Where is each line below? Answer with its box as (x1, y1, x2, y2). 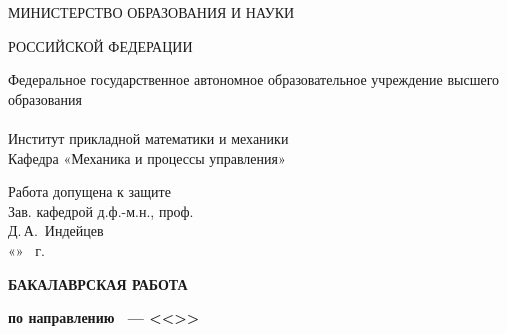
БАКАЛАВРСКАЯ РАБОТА (8, 273, 188, 294)
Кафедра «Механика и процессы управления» (8, 147, 286, 168)
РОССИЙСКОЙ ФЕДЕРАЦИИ (8, 35, 193, 56)
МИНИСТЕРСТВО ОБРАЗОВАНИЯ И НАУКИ (8, 2, 295, 22)
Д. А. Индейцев (8, 220, 104, 241)
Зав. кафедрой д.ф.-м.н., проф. (8, 200, 194, 221)
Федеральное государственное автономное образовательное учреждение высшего (8, 69, 500, 90)
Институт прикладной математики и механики (8, 127, 289, 148)
